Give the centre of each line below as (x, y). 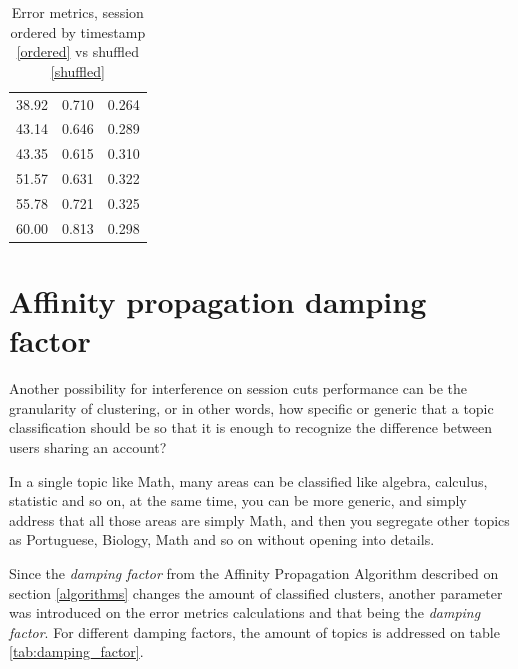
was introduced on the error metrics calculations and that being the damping (245, 612)
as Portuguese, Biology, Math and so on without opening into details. (222, 539)
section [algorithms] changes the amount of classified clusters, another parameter (256, 592)
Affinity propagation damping (218, 301)
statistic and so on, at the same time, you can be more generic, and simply (238, 500)
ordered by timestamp (78, 31)
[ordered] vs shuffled (78, 51)
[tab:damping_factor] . (76, 651)
